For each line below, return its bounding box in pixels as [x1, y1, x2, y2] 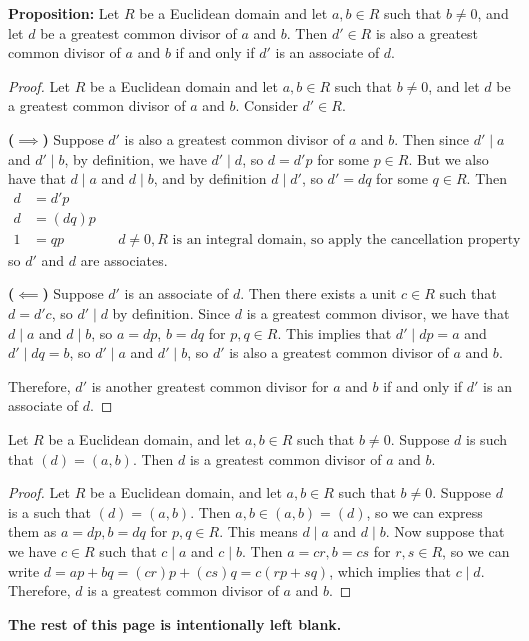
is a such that [8, 501, 91, 522]
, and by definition [153, 168, 267, 189]
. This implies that [277, 322, 392, 343]
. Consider [235, 95, 298, 116]
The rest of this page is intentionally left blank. [8, 613, 342, 634]
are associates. [80, 249, 168, 270]
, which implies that [329, 560, 451, 581]
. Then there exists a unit [240, 283, 397, 304]
